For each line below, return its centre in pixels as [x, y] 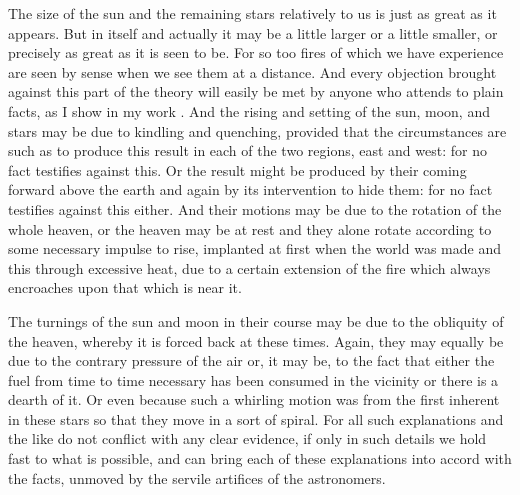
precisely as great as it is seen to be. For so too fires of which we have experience [256, 52]
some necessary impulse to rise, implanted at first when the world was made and [254, 248]
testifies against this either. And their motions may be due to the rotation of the [255, 208]
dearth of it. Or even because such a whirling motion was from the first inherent [254, 399]
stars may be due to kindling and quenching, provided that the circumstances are [257, 130]
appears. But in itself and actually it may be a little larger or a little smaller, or [253, 32]
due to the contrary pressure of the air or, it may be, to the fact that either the [251, 360]
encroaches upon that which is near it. [125, 287]
